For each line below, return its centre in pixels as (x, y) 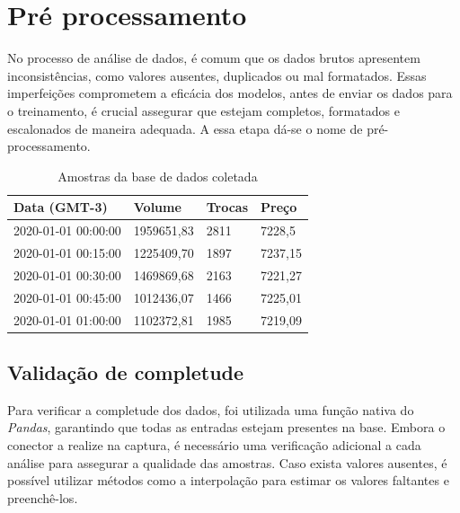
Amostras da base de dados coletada (158, 176)
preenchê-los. (43, 497)
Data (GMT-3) (61, 207)
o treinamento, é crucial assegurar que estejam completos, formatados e (203, 110)
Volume (157, 207)
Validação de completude (126, 371)
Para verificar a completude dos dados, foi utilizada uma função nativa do (211, 409)
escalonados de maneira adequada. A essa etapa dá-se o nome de (185, 128)
